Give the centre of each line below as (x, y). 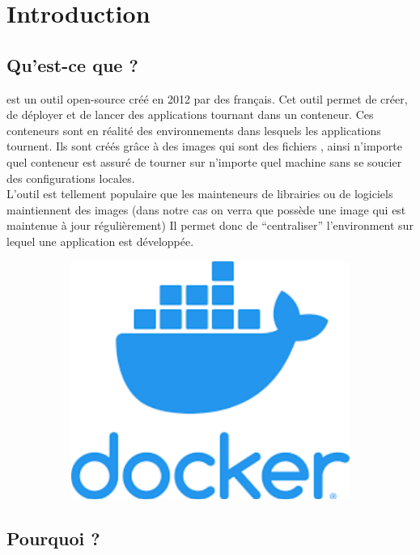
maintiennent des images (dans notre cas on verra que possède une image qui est (206, 209)
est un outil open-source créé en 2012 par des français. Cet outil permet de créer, (207, 98)
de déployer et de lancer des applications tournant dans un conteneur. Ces (190, 114)
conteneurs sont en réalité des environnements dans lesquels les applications (194, 130)
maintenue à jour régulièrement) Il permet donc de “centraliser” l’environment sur (210, 225)
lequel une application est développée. (100, 241)
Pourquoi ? (53, 538)
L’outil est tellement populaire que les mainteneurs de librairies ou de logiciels (200, 194)
